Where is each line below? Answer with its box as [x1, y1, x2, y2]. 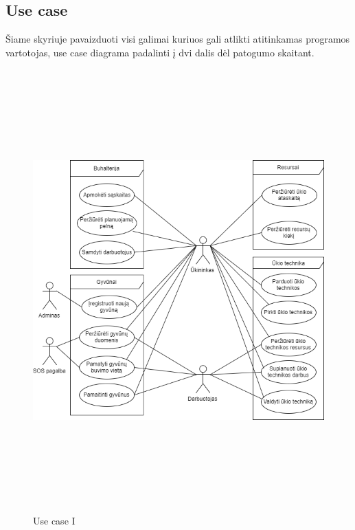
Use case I [33, 513, 76, 527]
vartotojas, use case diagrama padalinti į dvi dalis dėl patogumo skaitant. [5, 45, 314, 59]
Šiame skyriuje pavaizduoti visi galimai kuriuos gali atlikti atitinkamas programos [5, 32, 350, 46]
